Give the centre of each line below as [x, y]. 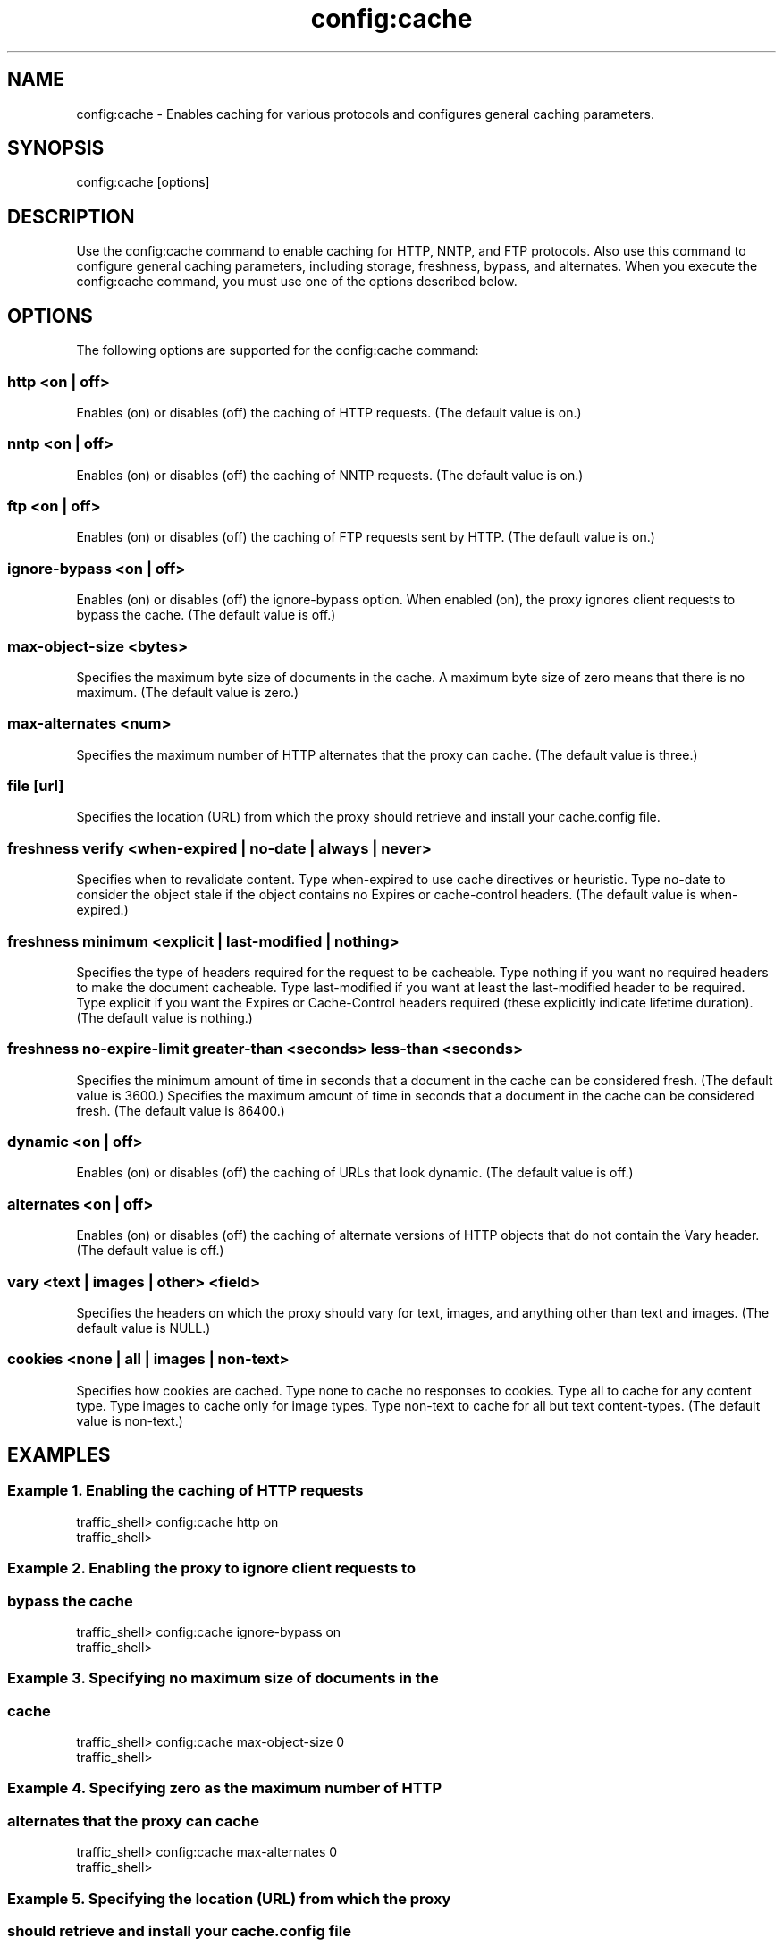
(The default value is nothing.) [164, 1017]
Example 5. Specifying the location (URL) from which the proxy [229, 1898]
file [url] [36, 786]
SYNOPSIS [56, 148]
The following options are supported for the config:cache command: [278, 350]
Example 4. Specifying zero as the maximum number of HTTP [225, 1788]
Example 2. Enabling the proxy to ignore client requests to [211, 1568]
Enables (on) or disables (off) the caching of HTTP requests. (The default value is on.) [329, 412]
